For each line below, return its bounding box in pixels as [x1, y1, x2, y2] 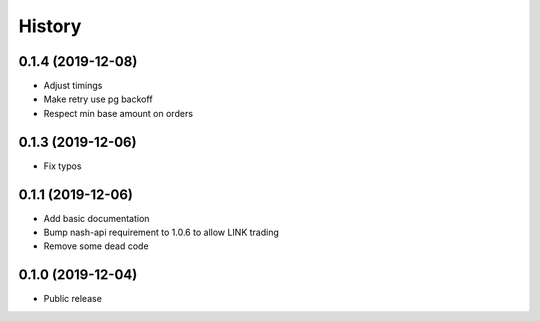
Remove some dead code [43, 240, 149, 252]
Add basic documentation [43, 212, 150, 224]
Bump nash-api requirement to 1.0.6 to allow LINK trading [43, 226, 280, 239]
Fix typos [43, 160, 82, 172]
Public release [43, 293, 102, 305]
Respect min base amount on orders [43, 107, 194, 119]
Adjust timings [43, 80, 103, 92]
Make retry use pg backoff [43, 93, 154, 105]
